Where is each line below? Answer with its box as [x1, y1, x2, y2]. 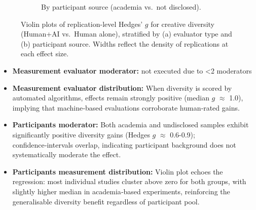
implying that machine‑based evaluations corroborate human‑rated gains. [12, 102, 240, 113]
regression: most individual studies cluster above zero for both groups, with [12, 176, 246, 187]
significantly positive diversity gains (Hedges [12, 129, 150, 139]
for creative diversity [151, 18, 214, 29]
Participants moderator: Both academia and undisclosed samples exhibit [12, 119, 249, 130]
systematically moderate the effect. [12, 149, 121, 160]
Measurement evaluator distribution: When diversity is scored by [12, 82, 232, 93]
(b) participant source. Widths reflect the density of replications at [21, 38, 229, 49]
